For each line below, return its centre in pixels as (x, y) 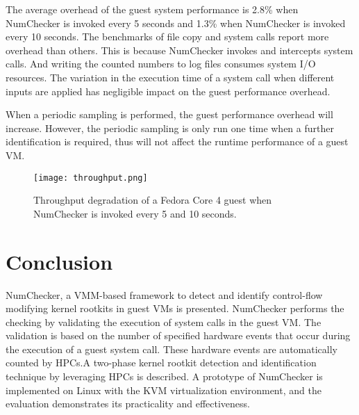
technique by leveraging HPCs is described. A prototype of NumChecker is (164, 376)
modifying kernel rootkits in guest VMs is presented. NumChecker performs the (175, 308)
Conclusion (59, 261)
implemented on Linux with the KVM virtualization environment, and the (164, 390)
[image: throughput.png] (91, 178)
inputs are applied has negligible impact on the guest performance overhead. (168, 91)
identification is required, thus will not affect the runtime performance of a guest (177, 141)
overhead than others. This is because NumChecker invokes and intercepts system (179, 50)
